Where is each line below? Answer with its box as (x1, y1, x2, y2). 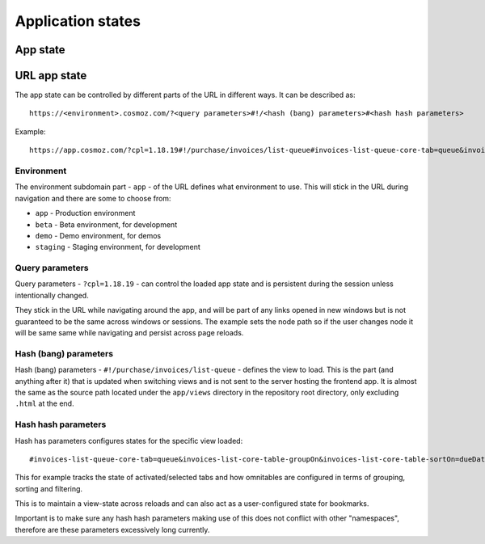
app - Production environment (35, 209, 136, 218)
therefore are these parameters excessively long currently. (15, 525, 210, 534)
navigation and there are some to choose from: (15, 193, 171, 203)
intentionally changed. (15, 290, 89, 300)
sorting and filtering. (15, 483, 83, 493)
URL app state (15, 69, 87, 82)
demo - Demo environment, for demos (35, 230, 162, 240)
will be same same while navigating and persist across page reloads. (15, 328, 244, 338)
